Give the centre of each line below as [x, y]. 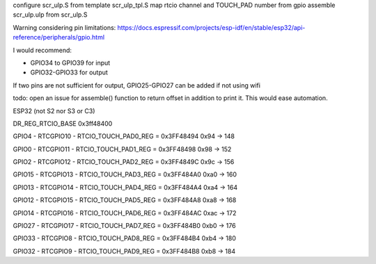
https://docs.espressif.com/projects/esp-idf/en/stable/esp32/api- [211, 27]
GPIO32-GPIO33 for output [69, 72]
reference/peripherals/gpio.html [58, 38]
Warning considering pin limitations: [64, 27]
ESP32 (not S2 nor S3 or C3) [54, 110]
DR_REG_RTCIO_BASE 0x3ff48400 [63, 123]
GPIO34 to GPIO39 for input [70, 63]
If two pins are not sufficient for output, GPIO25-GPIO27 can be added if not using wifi [137, 85]
